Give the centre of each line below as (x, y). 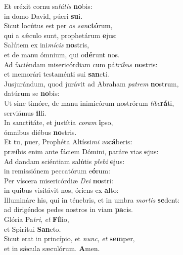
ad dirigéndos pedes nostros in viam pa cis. (69, 209)
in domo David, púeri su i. (43, 16)
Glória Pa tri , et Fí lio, (37, 219)
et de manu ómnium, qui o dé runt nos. (62, 54)
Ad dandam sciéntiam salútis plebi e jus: (64, 161)
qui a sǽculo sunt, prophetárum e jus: (61, 35)
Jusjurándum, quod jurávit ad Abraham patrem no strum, (91, 83)
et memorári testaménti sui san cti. (57, 74)
